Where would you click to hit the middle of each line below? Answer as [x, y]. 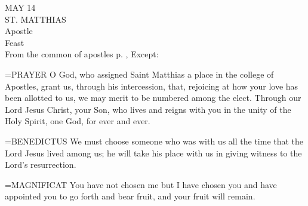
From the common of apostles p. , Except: [82, 54]
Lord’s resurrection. [41, 165]
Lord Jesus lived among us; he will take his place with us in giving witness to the [153, 153]
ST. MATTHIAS [36, 19]
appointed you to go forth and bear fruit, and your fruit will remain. [130, 196]
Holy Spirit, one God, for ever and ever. [78, 121]
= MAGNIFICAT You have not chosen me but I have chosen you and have [141, 184]
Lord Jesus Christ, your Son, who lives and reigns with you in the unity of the [148, 109]
